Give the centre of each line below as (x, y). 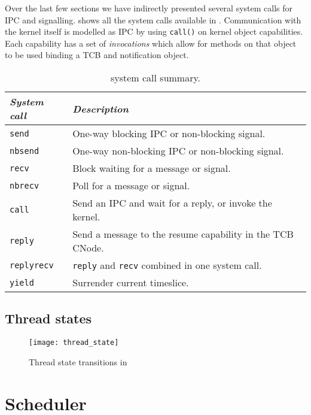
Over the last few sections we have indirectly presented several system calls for (149, 8)
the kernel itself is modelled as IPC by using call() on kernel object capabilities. (154, 31)
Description (100, 108)
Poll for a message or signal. (131, 186)
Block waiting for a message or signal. (152, 168)
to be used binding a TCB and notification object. (97, 55)
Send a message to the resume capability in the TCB (183, 234)
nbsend (25, 151)
